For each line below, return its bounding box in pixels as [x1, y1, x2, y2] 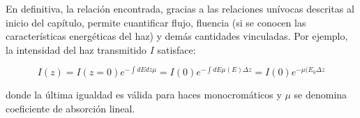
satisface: [157, 42, 196, 57]
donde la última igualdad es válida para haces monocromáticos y [6, 87, 282, 102]
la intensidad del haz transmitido [6, 42, 147, 57]
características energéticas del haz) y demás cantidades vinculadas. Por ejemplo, [6, 29, 348, 43]
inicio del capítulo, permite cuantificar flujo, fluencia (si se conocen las [6, 15, 306, 29]
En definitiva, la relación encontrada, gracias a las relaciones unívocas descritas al [6, 1, 354, 15]
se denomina [294, 87, 347, 102]
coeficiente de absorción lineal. [6, 101, 135, 116]
